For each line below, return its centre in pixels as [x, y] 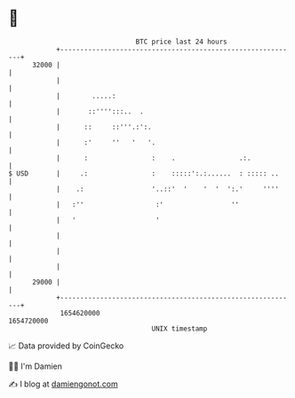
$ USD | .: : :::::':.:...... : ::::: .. [144, 173]
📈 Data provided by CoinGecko [66, 346]
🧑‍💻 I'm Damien [36, 366]
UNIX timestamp [179, 328]
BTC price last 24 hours [181, 42]
